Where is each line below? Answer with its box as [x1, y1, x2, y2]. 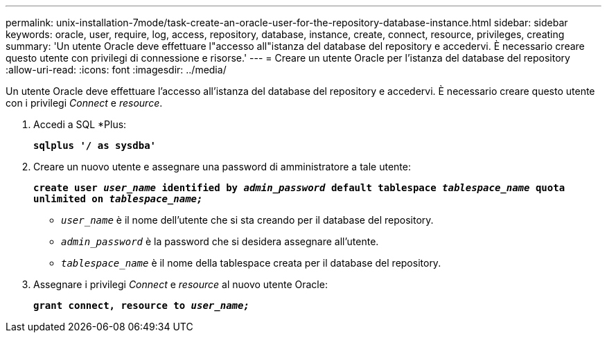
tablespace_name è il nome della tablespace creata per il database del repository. [61, 257, 441, 269]
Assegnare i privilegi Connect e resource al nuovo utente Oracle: [33, 278, 328, 290]
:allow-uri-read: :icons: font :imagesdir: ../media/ [6, 64, 227, 75]
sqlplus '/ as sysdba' [33, 140, 157, 151]
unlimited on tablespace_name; [33, 193, 203, 204]
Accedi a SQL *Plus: [33, 118, 127, 130]
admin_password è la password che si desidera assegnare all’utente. [61, 235, 379, 247]
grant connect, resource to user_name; [33, 300, 249, 311]
